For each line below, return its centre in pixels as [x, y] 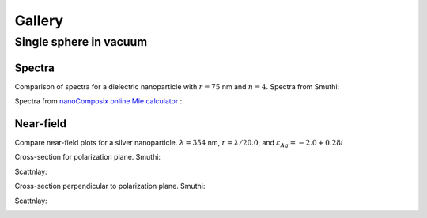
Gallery [39, 21]
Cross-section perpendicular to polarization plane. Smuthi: [110, 186]
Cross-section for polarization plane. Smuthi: [88, 157]
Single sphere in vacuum [81, 42]
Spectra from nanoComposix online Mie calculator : [98, 101]
